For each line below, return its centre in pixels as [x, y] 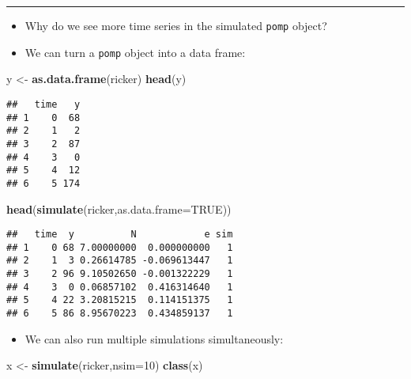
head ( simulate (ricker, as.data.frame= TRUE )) [119, 208]
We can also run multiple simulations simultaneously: [154, 338]
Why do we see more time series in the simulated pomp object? [176, 25]
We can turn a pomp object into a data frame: [135, 52]
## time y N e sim [120, 235]
